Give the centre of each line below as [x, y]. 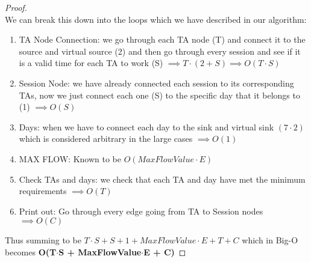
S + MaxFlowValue [100, 251]
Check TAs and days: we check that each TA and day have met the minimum [162, 179]
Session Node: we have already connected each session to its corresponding [156, 83]
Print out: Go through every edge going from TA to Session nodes [141, 211]
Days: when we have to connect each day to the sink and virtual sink [146, 126]
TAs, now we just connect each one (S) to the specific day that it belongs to [159, 95]
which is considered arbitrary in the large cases [106, 139]
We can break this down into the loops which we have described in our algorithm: [156, 19]
